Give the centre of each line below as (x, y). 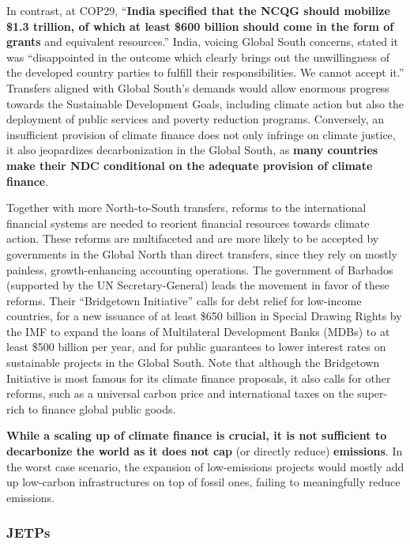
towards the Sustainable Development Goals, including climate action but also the (205, 103)
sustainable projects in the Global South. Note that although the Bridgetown (193, 363)
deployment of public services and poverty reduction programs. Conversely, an (196, 119)
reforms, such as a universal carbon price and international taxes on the (180, 393)
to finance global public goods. (102, 408)
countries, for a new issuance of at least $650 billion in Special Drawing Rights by (204, 316)
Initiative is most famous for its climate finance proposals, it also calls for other (199, 378)
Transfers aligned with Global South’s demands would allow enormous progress (198, 87)
